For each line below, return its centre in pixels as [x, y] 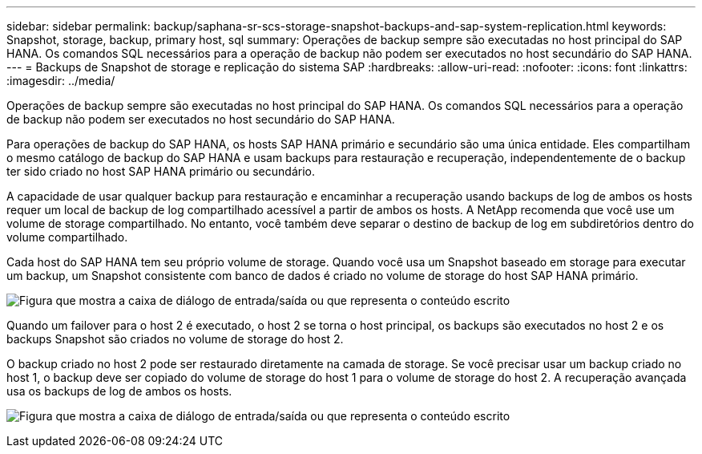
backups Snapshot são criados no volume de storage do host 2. [175, 339]
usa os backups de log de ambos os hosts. [119, 391]
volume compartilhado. [67, 237]
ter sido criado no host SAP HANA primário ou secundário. [161, 171]
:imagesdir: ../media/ [61, 81]
